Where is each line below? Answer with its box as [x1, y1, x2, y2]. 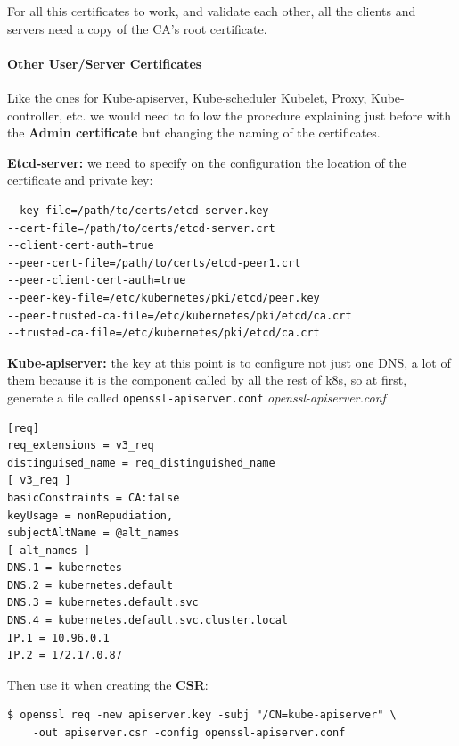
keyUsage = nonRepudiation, [7, 509, 174, 522]
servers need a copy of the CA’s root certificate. [7, 19, 267, 37]
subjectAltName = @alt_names [7, 526, 180, 540]
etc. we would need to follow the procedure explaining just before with [66, 105, 452, 124]
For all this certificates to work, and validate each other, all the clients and [7, 2, 416, 20]
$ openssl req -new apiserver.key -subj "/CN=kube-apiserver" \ [7, 709, 397, 722]
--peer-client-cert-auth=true [7, 274, 186, 287]
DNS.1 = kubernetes [7, 561, 122, 575]
